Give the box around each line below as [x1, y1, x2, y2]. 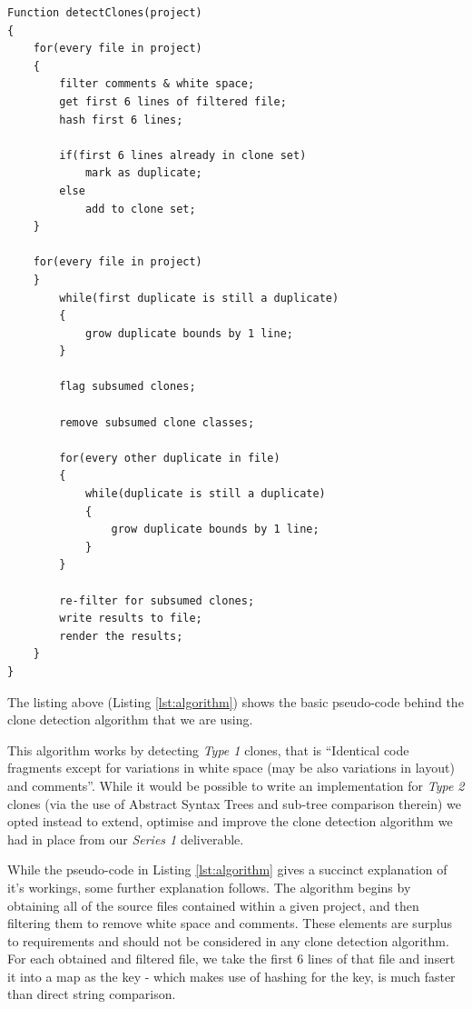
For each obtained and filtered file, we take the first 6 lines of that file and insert [7, 949, 456, 968]
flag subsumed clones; [59, 380, 196, 394]
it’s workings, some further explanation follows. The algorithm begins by [7, 877, 411, 896]
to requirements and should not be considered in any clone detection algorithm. [7, 931, 449, 950]
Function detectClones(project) [7, 6, 202, 19]
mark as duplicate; [84, 166, 202, 180]
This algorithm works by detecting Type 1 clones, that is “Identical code [7, 740, 409, 759]
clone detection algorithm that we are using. [7, 710, 253, 729]
